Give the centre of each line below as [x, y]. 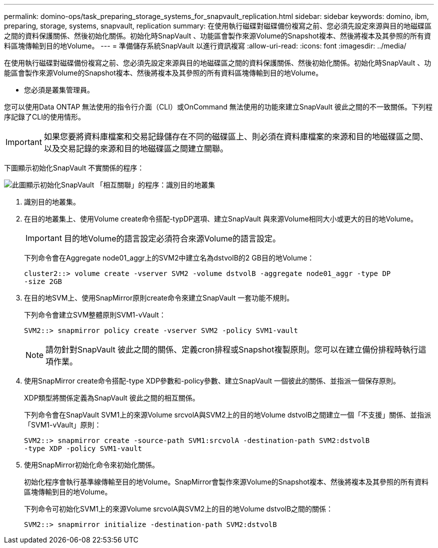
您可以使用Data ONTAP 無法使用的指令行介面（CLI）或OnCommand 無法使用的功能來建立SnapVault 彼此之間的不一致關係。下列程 [218, 107]
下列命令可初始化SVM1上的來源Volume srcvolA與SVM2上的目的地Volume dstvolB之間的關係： [179, 509]
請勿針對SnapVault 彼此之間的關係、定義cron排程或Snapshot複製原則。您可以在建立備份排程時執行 [232, 349]
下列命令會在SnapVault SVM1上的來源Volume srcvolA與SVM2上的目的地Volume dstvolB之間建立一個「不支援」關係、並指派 [228, 415]
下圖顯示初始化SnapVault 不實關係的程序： [74, 168]
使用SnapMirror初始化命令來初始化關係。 [91, 465]
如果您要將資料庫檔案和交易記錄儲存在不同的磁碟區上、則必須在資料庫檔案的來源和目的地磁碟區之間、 [236, 136]
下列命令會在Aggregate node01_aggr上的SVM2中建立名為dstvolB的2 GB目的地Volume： [169, 258]
